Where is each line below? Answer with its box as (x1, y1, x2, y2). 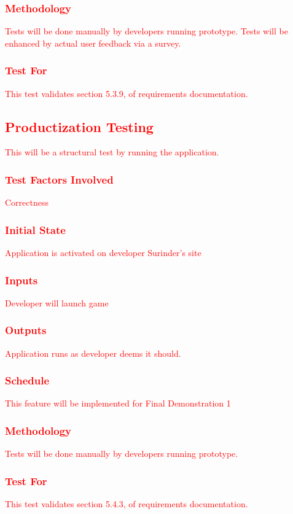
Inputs (5, 272, 38, 287)
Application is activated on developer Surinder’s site (5, 246, 201, 259)
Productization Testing (5, 117, 154, 136)
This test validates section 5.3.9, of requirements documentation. (5, 87, 248, 99)
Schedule (5, 373, 50, 388)
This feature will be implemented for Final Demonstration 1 (5, 397, 231, 410)
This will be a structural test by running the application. (5, 146, 219, 158)
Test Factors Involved (5, 171, 114, 187)
